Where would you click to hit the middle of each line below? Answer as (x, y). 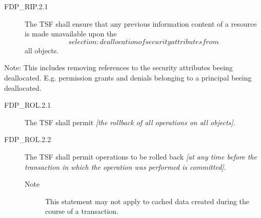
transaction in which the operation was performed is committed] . (125, 166)
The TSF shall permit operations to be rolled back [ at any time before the (141, 156)
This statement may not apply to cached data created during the (147, 201)
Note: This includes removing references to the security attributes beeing (118, 67)
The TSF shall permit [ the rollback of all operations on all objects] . (130, 122)
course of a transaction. (82, 211)
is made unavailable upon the (71, 34)
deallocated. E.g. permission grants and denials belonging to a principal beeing (128, 77)
